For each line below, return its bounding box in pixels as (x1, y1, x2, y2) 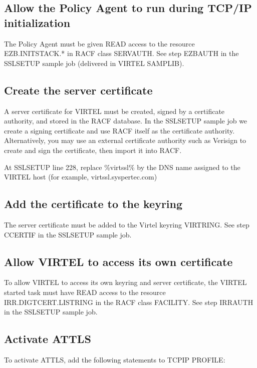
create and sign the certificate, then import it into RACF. (4, 144, 182, 155)
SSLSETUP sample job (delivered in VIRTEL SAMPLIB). (4, 57, 184, 68)
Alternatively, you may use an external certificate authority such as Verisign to (4, 135, 246, 145)
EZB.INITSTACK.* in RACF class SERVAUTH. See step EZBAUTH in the (4, 48, 239, 58)
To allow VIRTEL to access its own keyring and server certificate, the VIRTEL (4, 277, 247, 287)
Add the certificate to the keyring (4, 196, 183, 211)
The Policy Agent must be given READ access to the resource (4, 38, 195, 48)
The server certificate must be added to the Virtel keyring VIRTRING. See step (4, 219, 249, 229)
